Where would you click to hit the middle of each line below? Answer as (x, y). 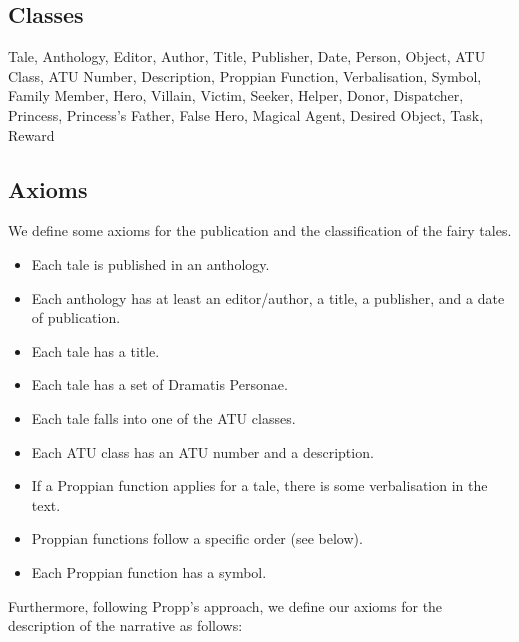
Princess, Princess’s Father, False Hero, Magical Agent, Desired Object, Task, (246, 114)
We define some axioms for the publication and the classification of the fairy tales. (260, 230)
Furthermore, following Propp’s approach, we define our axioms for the (225, 605)
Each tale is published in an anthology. (150, 263)
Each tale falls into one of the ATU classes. (163, 417)
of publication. (76, 317)
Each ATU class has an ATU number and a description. (202, 451)
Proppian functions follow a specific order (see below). (197, 538)
